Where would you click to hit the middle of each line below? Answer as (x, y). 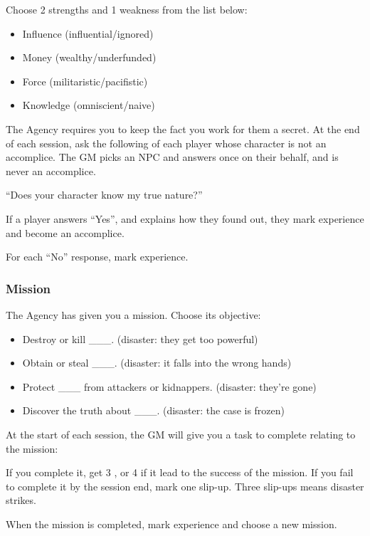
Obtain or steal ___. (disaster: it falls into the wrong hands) (157, 363)
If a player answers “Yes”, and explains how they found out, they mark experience (185, 218)
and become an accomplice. (65, 232)
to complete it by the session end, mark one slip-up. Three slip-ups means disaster (185, 486)
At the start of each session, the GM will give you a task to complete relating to (181, 434)
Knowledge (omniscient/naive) (89, 105)
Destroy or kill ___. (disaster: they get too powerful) (140, 338)
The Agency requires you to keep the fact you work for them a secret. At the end (183, 128)
